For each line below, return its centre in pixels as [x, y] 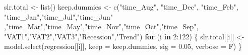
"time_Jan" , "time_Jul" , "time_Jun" [58, 16]
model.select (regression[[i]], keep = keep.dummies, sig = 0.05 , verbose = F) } [123, 46]
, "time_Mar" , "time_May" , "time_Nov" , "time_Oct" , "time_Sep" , [101, 26]
